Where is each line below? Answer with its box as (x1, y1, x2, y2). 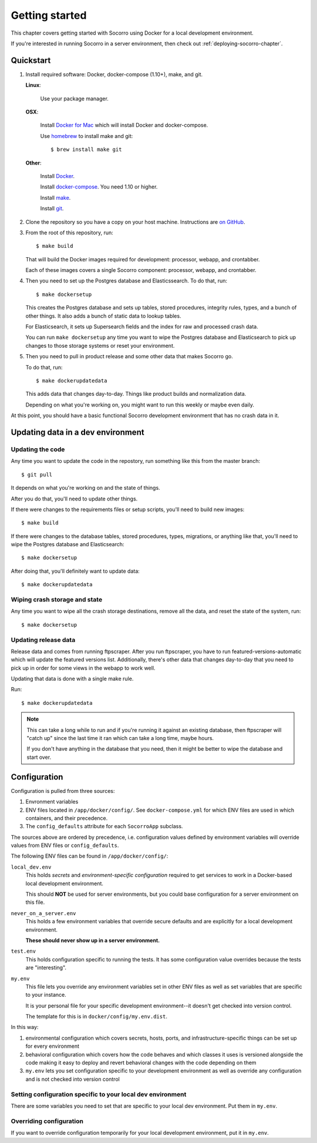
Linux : (25, 82, 41, 89)
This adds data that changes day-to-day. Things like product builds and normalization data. (25, 391, 247, 398)
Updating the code (11, 445, 65, 453)
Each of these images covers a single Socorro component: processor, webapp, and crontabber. (25, 267, 257, 274)
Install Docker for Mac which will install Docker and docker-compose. (40, 122, 208, 129)
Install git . (40, 205, 64, 212)
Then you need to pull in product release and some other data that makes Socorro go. (25, 353, 233, 360)
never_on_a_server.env (11, 910, 76, 916)
